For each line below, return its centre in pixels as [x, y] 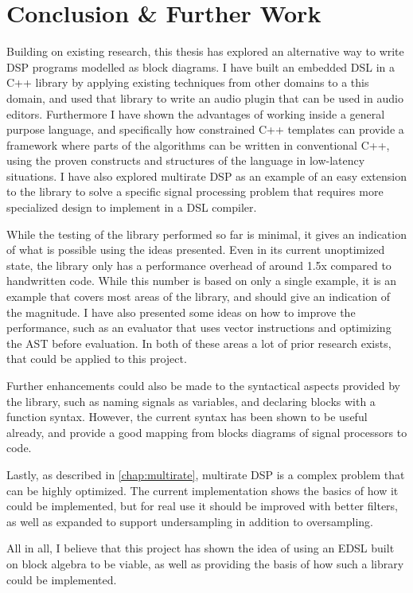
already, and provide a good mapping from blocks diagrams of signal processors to [207, 432]
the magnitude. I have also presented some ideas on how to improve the [181, 312]
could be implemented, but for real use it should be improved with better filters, [203, 506]
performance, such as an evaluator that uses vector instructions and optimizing [199, 328]
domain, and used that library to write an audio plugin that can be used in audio [205, 98]
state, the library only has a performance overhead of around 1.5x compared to [199, 265]
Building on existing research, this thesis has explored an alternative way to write [205, 51]
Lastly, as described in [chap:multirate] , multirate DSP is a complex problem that [206, 474]
